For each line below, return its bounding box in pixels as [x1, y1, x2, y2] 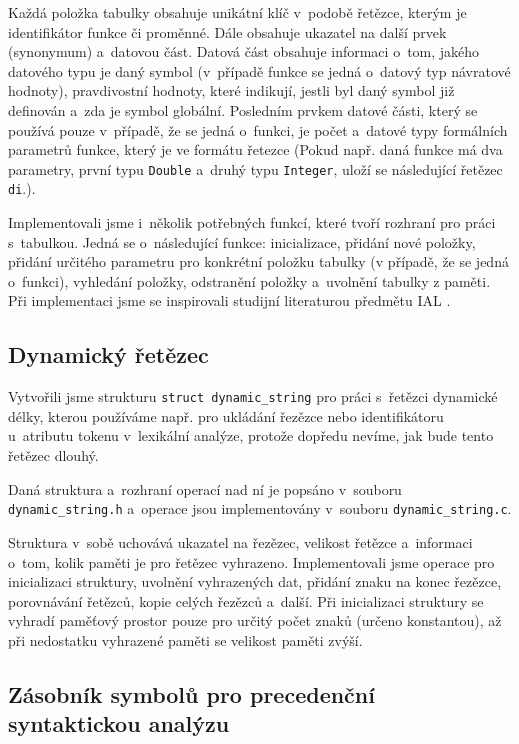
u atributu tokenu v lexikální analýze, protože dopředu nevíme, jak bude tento [8, 425, 494, 446]
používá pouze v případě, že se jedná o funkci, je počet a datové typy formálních [8, 119, 508, 140]
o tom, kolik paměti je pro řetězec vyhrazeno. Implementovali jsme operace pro [8, 551, 495, 572]
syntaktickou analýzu [8, 708, 230, 739]
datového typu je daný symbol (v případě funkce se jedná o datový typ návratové [8, 60, 511, 81]
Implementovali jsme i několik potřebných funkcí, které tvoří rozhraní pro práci [8, 212, 496, 233]
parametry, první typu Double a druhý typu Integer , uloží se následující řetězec [8, 158, 503, 179]
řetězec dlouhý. [8, 445, 99, 466]
